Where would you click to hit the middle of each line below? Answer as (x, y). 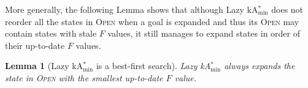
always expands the (260, 66)
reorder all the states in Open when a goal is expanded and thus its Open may (152, 21)
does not (287, 9)
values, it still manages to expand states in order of (204, 33)
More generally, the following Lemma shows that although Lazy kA (132, 9)
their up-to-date (35, 45)
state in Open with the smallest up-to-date (84, 77)
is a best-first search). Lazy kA (153, 66)
